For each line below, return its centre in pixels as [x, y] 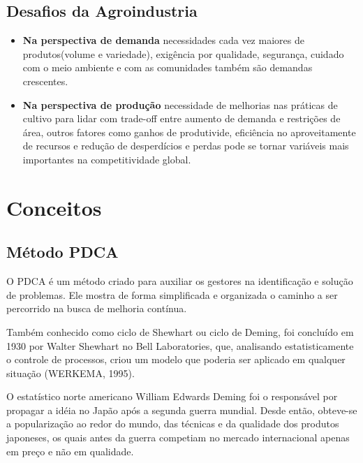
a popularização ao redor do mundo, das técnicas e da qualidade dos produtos [173, 424]
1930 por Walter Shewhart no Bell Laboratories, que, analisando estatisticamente [180, 345]
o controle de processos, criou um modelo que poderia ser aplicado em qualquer [176, 359]
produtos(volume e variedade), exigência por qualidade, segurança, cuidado [183, 53]
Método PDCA [62, 252]
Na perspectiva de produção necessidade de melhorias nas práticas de [180, 104]
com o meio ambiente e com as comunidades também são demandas [168, 67]
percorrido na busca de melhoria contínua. [97, 308]
